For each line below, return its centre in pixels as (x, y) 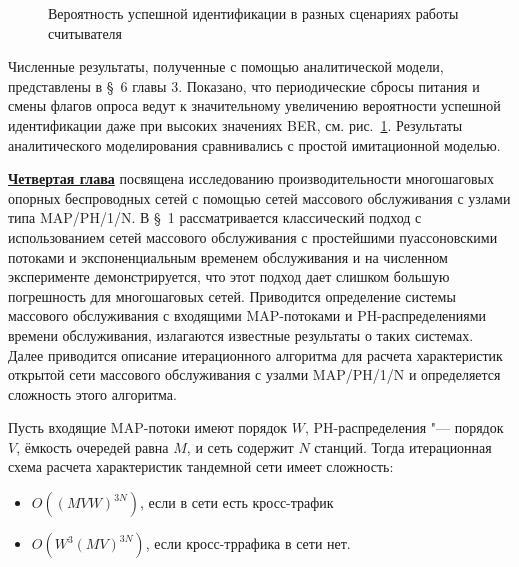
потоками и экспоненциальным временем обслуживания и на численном (228, 256)
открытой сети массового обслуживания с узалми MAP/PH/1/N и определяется (254, 374)
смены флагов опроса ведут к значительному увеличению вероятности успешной (254, 105)
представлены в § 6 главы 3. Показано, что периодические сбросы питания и (244, 85)
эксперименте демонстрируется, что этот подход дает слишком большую (229, 276)
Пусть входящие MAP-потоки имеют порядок (148, 427)
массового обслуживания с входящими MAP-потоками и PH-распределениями (247, 315)
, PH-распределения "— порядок (404, 427)
